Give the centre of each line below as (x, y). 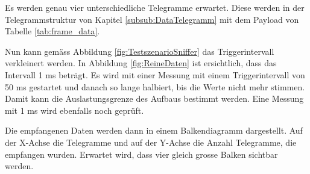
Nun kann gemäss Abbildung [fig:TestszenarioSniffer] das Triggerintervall (140, 51)
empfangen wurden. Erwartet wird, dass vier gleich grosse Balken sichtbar (141, 154)
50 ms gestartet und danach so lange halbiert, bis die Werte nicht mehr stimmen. (155, 86)
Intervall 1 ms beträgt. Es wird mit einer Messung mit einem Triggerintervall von (155, 74)
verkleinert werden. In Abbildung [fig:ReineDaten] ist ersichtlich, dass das (141, 63)
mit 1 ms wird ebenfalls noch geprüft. (74, 110)
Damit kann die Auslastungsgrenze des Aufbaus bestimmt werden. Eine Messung (154, 98)
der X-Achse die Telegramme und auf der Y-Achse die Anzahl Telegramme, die (151, 142)
